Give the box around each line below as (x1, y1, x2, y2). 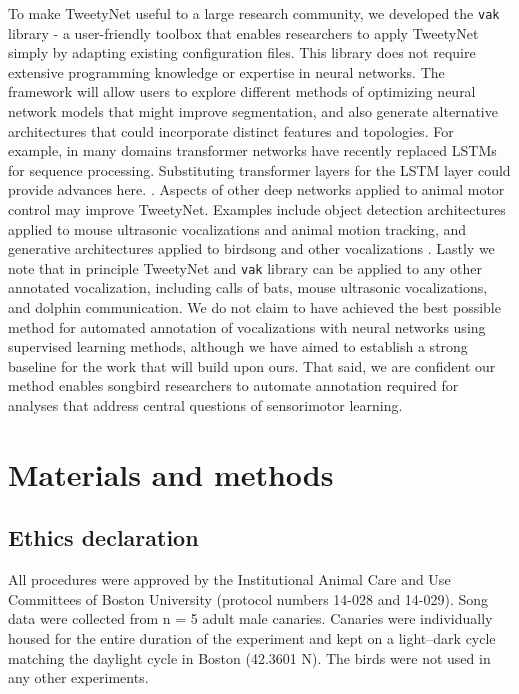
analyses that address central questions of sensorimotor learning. (8, 395, 403, 415)
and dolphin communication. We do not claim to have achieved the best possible (8, 297, 501, 318)
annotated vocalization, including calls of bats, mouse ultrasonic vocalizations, (8, 277, 488, 298)
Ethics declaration (8, 522, 199, 553)
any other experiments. (8, 667, 149, 688)
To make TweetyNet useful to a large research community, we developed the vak (8, 3, 500, 23)
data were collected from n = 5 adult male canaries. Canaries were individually (8, 608, 493, 629)
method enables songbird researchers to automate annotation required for (8, 375, 459, 396)
